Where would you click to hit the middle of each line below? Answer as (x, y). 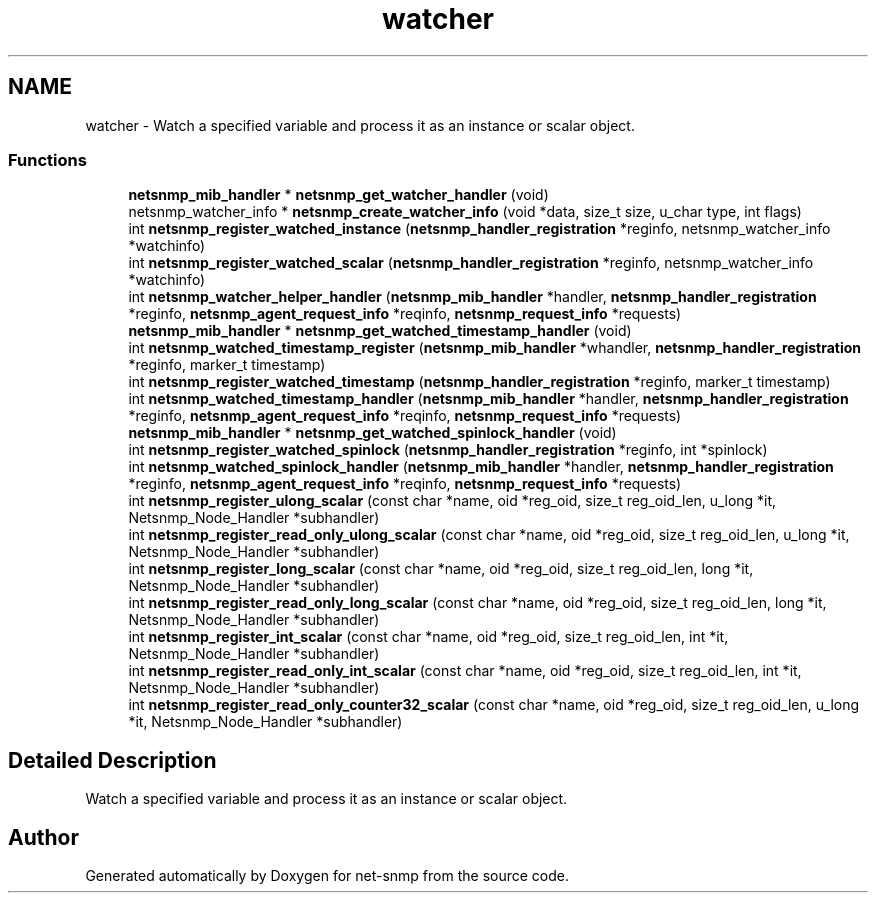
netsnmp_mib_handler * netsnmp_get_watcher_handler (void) (338, 195)
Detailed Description (112, 760)
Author (43, 837)
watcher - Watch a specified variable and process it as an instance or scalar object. (360, 125)
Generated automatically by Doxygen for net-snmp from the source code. (327, 876)
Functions (47, 159)
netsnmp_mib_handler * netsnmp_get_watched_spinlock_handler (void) (372, 433)
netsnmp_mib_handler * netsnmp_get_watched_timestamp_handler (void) (380, 331)
